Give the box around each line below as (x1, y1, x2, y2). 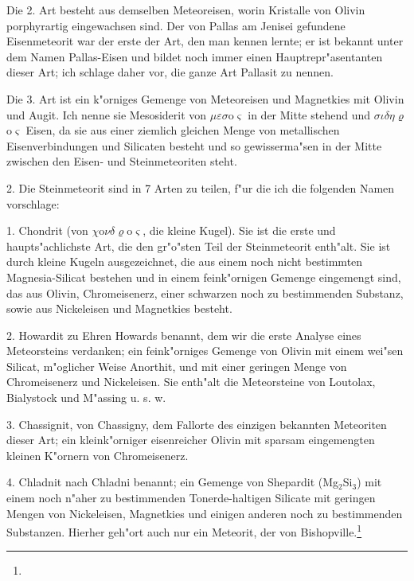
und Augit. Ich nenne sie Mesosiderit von (6, 106, 207, 123)
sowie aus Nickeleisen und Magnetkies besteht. (6, 300, 232, 317)
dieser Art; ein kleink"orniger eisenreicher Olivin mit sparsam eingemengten (6, 431, 375, 448)
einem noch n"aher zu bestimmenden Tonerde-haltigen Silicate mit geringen (6, 489, 376, 506)
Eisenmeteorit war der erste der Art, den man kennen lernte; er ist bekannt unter (6, 33, 404, 49)
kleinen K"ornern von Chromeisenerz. (6, 446, 189, 463)
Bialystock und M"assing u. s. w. (6, 389, 166, 406)
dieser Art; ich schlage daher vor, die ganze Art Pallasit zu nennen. (6, 64, 334, 80)
